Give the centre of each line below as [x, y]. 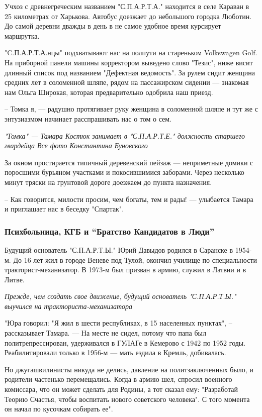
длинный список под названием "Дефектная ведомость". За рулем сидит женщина [130, 72]
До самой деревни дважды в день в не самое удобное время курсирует [113, 26]
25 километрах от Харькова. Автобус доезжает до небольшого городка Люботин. [128, 16]
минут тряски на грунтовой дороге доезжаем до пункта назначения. [108, 182]
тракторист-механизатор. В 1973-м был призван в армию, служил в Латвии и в [125, 270]
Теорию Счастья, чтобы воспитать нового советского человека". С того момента [127, 399]
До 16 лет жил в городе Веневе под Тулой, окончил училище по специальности [135, 259]
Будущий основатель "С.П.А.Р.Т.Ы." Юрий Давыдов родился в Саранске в [119, 249]
